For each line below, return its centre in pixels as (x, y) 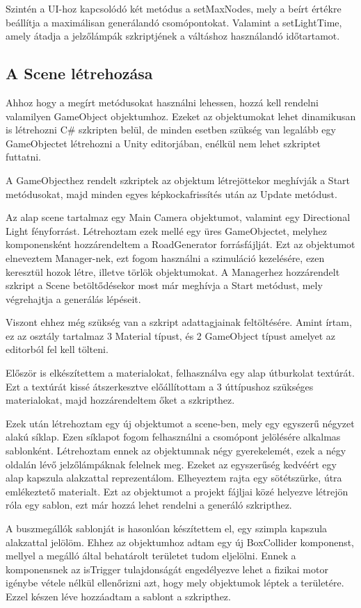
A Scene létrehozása (79, 73)
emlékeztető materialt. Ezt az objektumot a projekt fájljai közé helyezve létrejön (177, 491)
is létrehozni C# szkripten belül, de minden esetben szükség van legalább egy (171, 130)
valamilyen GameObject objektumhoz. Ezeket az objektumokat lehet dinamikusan (181, 116)
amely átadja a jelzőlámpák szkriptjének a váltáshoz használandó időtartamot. (173, 36)
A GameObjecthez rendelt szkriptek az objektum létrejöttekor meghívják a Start (178, 180)
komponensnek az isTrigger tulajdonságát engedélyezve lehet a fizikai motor (167, 569)
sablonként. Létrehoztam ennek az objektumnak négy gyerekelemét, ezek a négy (176, 451)
